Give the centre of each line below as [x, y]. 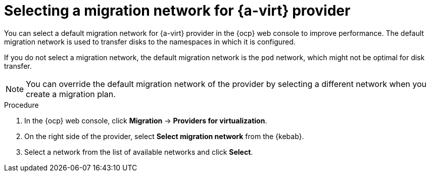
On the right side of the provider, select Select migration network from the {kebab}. [164, 136]
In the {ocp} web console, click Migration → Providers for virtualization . [146, 120]
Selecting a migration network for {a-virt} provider [177, 11]
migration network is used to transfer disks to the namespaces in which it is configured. [150, 41]
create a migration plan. [71, 94]
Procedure [21, 105]
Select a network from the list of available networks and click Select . [139, 152]
